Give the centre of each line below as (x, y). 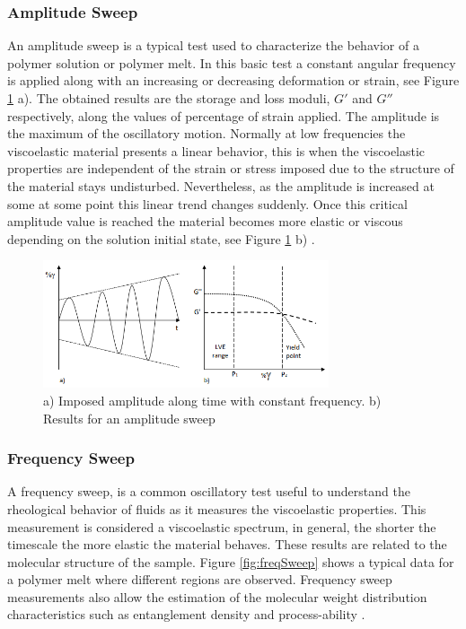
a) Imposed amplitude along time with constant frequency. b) (212, 400)
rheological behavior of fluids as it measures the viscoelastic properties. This (217, 508)
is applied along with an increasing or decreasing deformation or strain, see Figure (233, 80)
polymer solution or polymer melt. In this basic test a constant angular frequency (232, 62)
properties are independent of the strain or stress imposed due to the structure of (231, 168)
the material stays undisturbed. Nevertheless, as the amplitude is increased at (221, 185)
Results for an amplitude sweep (129, 418)
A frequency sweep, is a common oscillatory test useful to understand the (209, 491)
